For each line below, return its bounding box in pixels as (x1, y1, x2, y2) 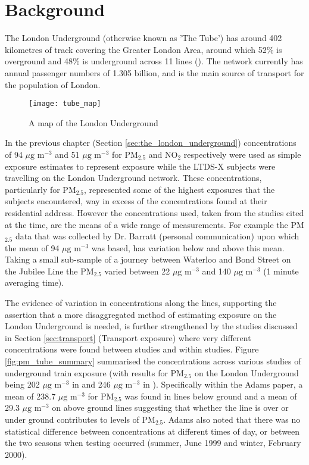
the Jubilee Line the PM (5, 264, 94, 277)
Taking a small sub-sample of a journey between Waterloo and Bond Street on (5, 253, 291, 266)
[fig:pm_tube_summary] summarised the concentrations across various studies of (5, 355, 301, 367)
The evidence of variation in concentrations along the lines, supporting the (5, 297, 277, 309)
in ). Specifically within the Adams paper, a (143, 378, 303, 391)
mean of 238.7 (5, 389, 56, 402)
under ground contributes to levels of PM (5, 413, 155, 425)
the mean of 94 (5, 241, 60, 254)
